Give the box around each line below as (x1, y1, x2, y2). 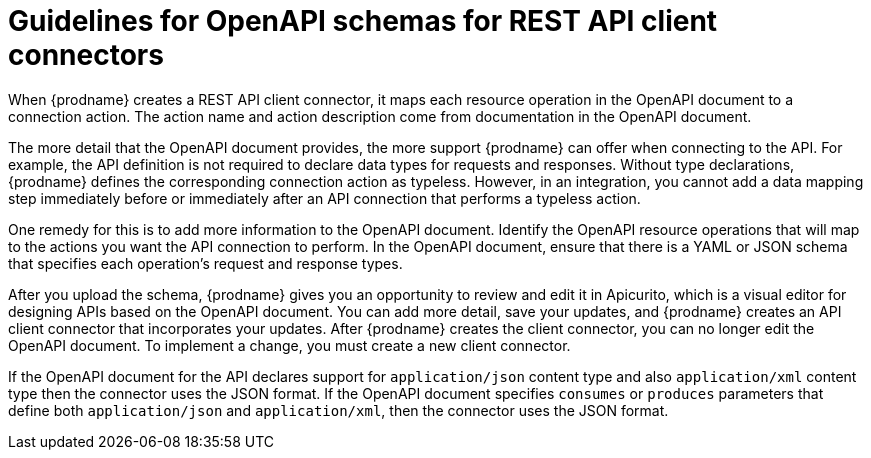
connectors (8, 38, 164, 72)
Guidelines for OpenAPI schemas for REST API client (8, 4, 718, 38)
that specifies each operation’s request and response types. (8, 254, 403, 272)
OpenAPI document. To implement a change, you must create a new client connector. (8, 336, 571, 354)
